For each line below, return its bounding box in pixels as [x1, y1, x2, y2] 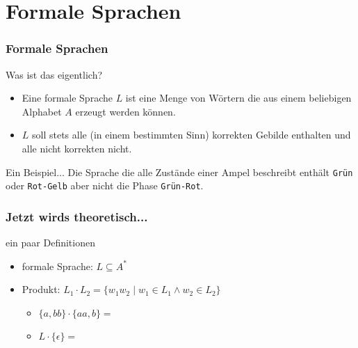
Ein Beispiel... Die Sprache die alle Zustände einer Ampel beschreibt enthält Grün [6, 164, 353, 179]
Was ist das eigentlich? [6, 67, 103, 81]
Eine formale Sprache [22, 90, 113, 105]
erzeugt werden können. [75, 104, 176, 118]
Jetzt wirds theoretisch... [6, 207, 148, 225]
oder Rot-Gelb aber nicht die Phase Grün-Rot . [6, 178, 204, 193]
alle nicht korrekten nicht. [22, 141, 132, 155]
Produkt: [22, 282, 60, 296]
